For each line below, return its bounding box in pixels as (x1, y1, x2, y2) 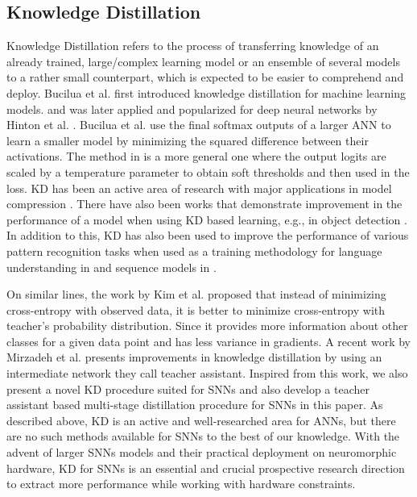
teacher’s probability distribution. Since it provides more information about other (6, 317, 408, 334)
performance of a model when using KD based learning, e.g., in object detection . (6, 211, 407, 228)
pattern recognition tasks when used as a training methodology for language (6, 242, 382, 259)
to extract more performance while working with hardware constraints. (6, 475, 356, 492)
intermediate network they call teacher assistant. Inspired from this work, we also (6, 365, 408, 382)
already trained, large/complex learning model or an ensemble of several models (6, 52, 400, 69)
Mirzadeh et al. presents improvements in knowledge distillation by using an (6, 349, 382, 365)
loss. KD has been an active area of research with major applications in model (6, 179, 392, 196)
